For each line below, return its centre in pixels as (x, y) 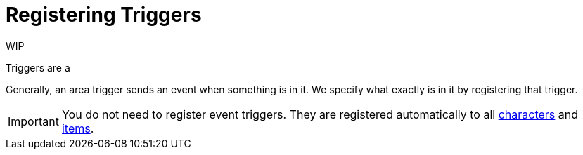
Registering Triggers (104, 15)
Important (33, 121)
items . (78, 128)
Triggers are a (38, 67)
